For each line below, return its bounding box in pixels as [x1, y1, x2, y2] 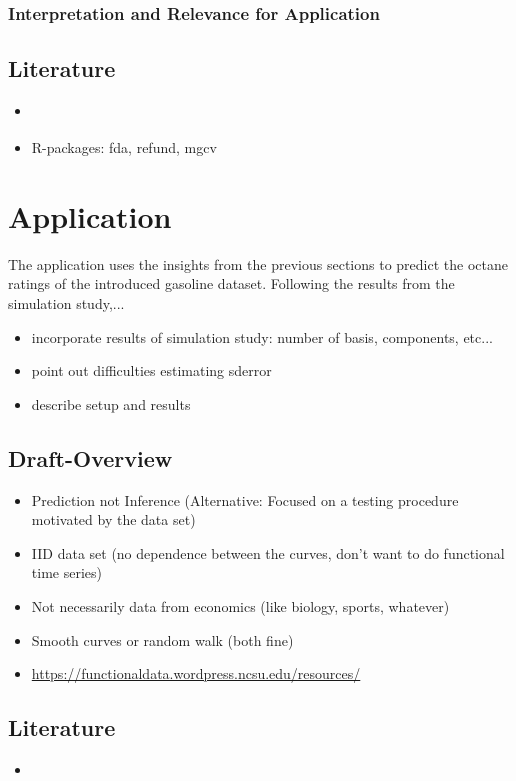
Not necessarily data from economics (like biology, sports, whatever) [31, 595, 450, 616]
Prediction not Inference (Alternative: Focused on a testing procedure [31, 489, 459, 510]
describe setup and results [31, 393, 191, 414]
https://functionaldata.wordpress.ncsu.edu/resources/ [31, 663, 361, 684]
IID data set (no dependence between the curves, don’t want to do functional [31, 542, 505, 563]
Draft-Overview [8, 442, 173, 473]
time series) [31, 562, 102, 583]
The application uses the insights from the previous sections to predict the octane [8, 253, 508, 274]
